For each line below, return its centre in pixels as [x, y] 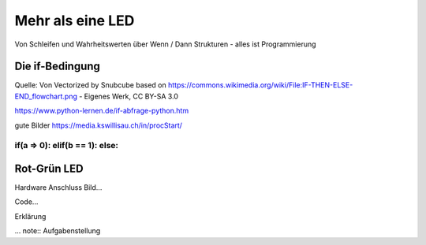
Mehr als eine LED [75, 20]
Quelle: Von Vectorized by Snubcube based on [91, 85]
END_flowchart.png [46, 96]
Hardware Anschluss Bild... [58, 187]
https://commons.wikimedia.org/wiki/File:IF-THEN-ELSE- [260, 85]
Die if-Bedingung [57, 67]
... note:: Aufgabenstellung [58, 231]
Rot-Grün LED [49, 169]
